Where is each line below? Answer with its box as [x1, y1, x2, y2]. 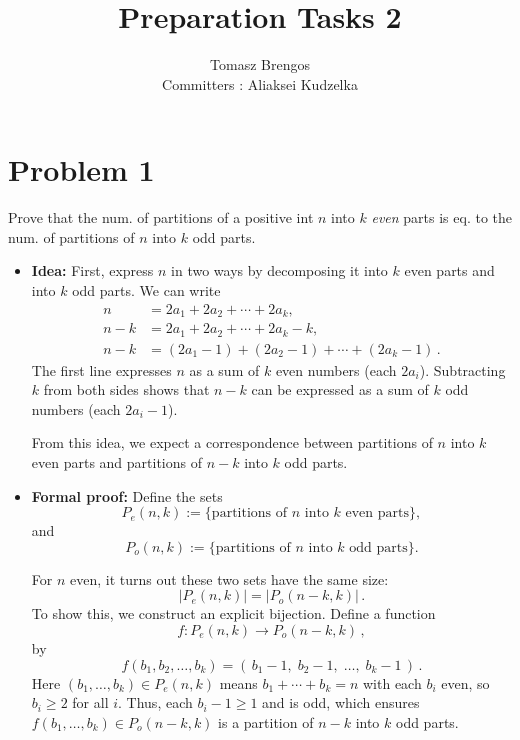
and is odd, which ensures [262, 692, 420, 713]
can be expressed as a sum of [251, 379, 429, 400]
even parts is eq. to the [371, 207, 512, 228]
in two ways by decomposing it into [171, 260, 388, 281]
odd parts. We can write [72, 280, 221, 301]
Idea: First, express [31, 260, 154, 281]
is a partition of [218, 711, 314, 732]
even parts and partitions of [31, 452, 202, 472]
